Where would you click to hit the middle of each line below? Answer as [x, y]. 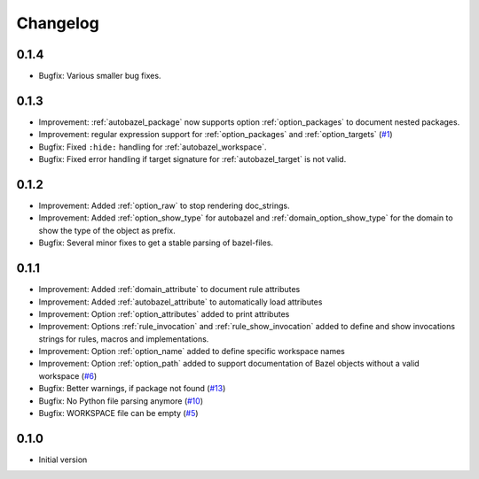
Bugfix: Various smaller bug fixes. [100, 76]
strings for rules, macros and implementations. [124, 339]
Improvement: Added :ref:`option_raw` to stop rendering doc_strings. [164, 206]
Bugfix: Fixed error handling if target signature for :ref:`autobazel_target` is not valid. [192, 159]
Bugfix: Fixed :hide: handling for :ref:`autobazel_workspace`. [153, 147]
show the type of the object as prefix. [107, 230]
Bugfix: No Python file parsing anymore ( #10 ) [121, 401]
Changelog [58, 23]
